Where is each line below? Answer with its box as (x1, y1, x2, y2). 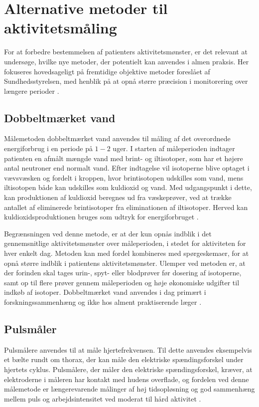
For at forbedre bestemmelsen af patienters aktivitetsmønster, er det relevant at (4, 46, 248, 57)
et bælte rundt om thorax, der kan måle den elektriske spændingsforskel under (4, 354, 244, 365)
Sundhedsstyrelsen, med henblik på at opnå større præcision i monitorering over (4, 76, 248, 86)
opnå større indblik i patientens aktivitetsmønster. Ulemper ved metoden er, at (4, 257, 246, 268)
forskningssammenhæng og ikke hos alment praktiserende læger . (4, 296, 202, 307)
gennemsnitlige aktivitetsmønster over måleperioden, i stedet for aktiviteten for (4, 238, 246, 248)
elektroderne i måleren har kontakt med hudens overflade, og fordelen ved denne (4, 374, 249, 384)
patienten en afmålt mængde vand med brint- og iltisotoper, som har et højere (4, 153, 243, 163)
